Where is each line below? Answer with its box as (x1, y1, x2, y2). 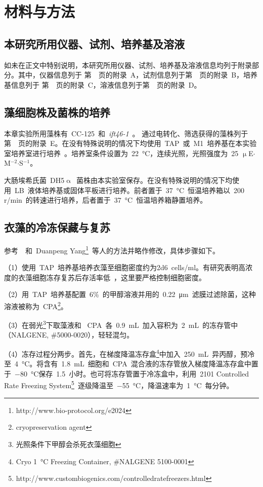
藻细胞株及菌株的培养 (4, 104, 110, 120)
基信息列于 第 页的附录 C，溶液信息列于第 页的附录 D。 (4, 79, 201, 90)
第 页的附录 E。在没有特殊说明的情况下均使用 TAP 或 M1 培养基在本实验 (4, 138, 257, 148)
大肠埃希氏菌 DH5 (4, 174, 65, 185)
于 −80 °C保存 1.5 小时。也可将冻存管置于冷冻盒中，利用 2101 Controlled (4, 368, 249, 379)
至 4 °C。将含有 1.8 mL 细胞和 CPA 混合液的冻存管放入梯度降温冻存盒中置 (4, 358, 258, 369)
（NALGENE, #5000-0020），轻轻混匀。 (4, 329, 134, 340)
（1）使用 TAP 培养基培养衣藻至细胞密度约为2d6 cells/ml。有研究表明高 (4, 262, 246, 273)
